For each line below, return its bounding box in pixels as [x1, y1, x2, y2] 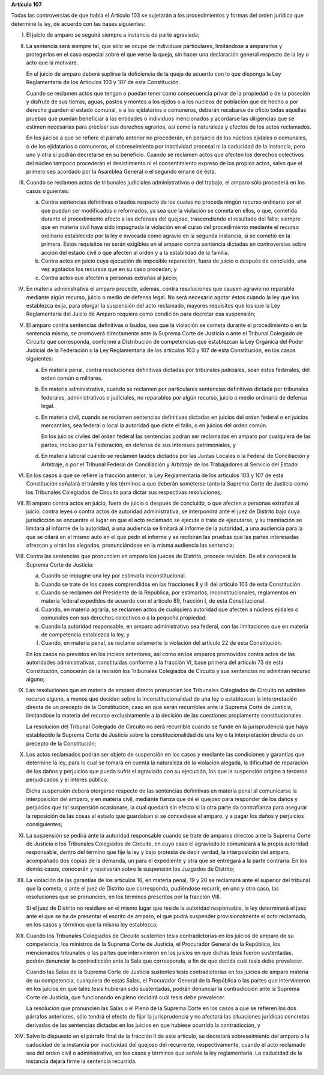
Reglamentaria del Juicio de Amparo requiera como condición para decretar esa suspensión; [26, 310, 256, 318]
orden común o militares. [41, 374, 103, 382]
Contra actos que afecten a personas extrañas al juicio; [41, 274, 178, 281]
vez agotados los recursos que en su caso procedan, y [41, 266, 177, 273]
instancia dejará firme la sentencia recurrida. [26, 1058, 137, 1065]
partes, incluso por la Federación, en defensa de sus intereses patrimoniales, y [41, 441, 236, 448]
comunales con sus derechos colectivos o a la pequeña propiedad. [41, 614, 207, 621]
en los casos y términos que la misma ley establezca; [26, 921, 158, 928]
